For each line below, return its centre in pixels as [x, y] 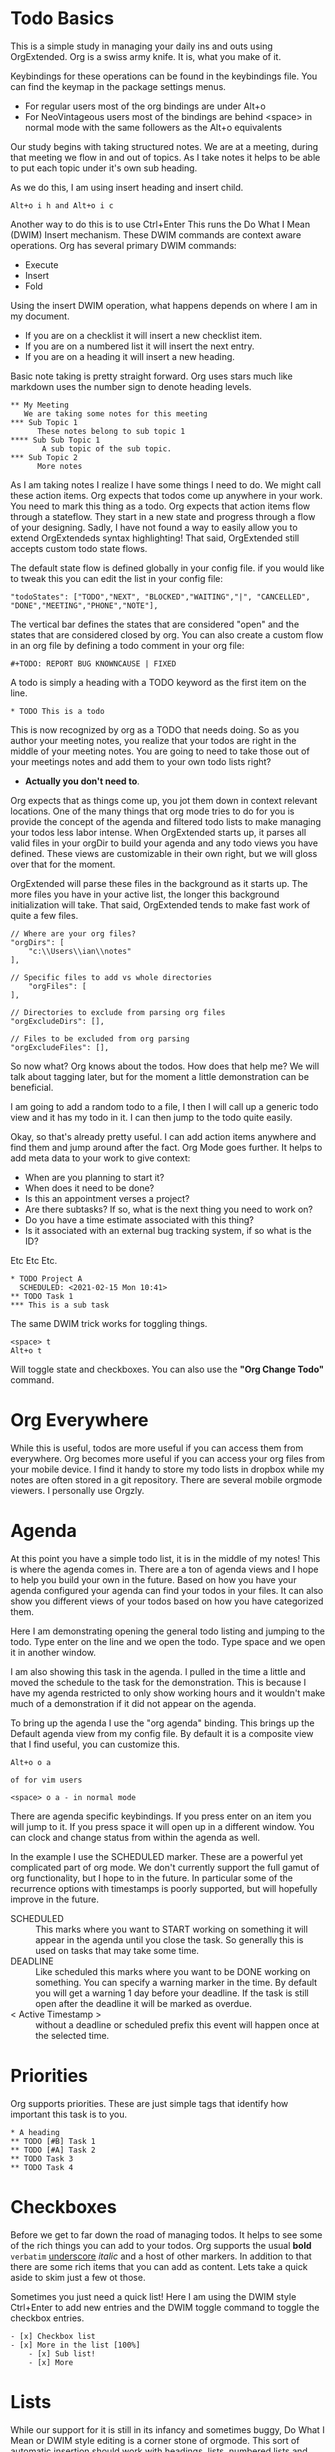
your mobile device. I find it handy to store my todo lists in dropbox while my [167, 1469]
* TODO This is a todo [57, 711]
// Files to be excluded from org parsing [100, 1038]
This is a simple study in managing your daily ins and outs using [141, 46]
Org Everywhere [79, 1420]
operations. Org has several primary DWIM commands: [123, 245]
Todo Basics [62, 18]
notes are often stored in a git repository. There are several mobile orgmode [166, 1479]
